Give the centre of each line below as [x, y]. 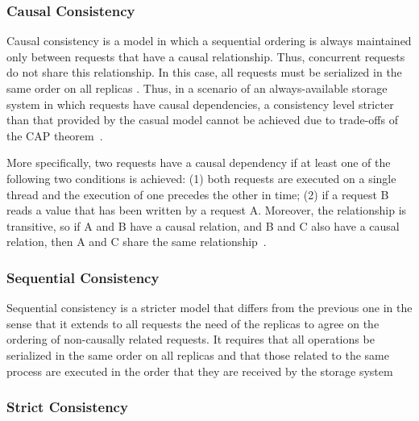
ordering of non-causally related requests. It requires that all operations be [191, 339]
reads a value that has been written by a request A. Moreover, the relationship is [207, 210]
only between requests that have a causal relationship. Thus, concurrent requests [206, 56]
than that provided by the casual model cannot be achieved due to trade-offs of [202, 120]
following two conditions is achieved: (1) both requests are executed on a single [201, 178]
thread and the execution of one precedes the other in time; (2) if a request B [198, 194]
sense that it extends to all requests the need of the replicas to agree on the [193, 323]
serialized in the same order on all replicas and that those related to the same [198, 354]
